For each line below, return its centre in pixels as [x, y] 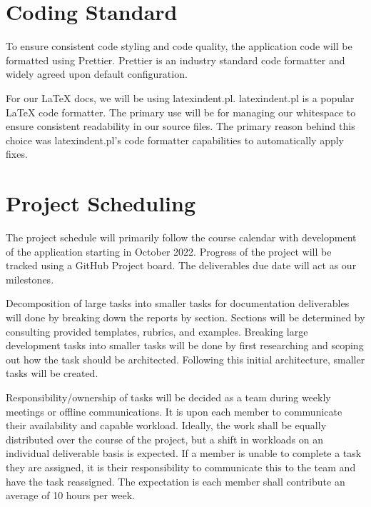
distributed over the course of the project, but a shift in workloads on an [165, 439]
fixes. [17, 154]
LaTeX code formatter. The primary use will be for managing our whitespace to [181, 112]
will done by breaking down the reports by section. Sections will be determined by [185, 317]
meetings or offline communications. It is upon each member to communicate [174, 411]
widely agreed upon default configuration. [97, 74]
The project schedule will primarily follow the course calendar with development [181, 237]
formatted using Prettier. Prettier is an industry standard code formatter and [176, 60]
